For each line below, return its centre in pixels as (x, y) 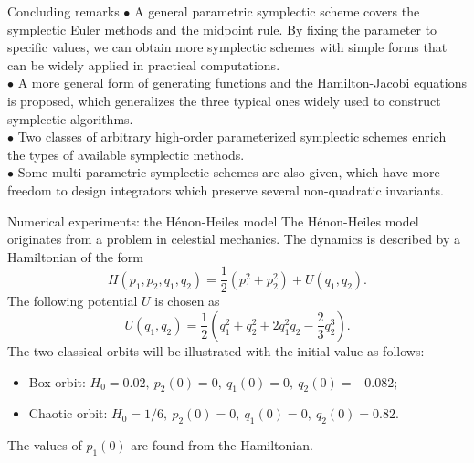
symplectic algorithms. (70, 118)
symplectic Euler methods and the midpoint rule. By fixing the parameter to (222, 29)
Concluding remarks (63, 11)
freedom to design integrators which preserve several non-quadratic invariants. (226, 189)
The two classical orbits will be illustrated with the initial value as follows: (216, 350)
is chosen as (187, 301)
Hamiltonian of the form (76, 256)
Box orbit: (57, 381)
